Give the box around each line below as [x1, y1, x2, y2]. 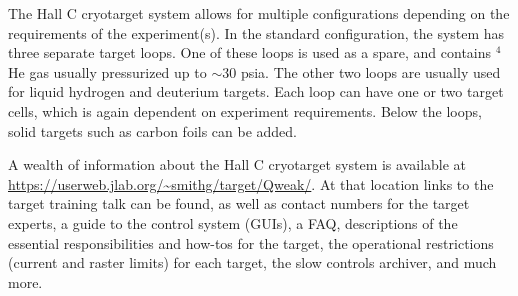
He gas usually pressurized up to [8, 61, 207, 82]
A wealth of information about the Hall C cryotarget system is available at [8, 154, 467, 175]
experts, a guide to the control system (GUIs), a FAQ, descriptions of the [8, 212, 458, 233]
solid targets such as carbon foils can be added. [8, 120, 298, 141]
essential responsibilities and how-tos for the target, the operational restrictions [8, 232, 494, 253]
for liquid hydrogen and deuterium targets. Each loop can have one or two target [8, 81, 504, 102]
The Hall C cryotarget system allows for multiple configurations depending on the [8, 3, 510, 23]
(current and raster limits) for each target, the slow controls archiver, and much [8, 252, 497, 273]
